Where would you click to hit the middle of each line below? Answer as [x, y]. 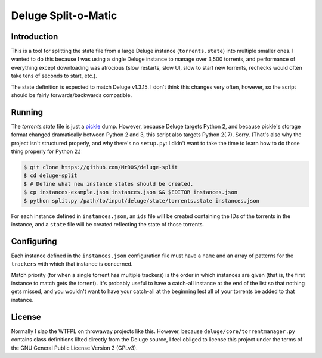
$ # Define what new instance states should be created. [109, 184]
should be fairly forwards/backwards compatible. [72, 95]
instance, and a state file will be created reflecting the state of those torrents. [108, 225]
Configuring [34, 241]
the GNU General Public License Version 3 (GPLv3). [75, 348]
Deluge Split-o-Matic [64, 15]
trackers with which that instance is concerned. [72, 264]
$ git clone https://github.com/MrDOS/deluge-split [101, 167]
